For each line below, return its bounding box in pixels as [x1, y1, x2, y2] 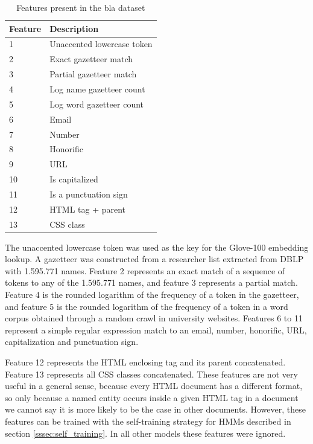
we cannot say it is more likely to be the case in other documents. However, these [5, 403, 306, 416]
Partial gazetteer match [49, 68, 137, 80]
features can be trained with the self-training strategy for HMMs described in [5, 414, 291, 427]
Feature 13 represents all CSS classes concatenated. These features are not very [5, 367, 298, 380]
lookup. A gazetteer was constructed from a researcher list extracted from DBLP [5, 253, 304, 265]
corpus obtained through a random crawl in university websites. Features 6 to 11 [5, 312, 303, 324]
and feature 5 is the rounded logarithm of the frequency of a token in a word [5, 300, 288, 312]
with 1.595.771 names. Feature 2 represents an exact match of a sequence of [5, 264, 285, 277]
